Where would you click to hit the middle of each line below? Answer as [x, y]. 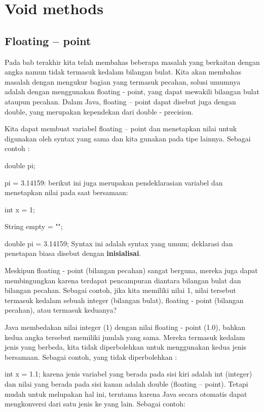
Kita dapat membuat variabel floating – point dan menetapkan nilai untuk [121, 128]
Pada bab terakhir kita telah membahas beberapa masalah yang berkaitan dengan [132, 62]
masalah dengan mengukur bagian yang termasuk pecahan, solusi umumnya [123, 81]
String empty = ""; [34, 226]
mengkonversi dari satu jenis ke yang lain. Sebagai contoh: [95, 404]
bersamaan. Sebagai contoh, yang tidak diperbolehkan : [91, 357]
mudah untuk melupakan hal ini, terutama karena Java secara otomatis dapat [126, 394]
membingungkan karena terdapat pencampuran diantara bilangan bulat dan [123, 280]
